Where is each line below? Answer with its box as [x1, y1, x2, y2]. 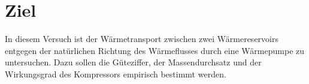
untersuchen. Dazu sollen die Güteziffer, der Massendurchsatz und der [5, 56, 262, 68]
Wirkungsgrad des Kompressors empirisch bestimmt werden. [5, 67, 226, 80]
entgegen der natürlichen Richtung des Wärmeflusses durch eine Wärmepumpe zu [5, 44, 305, 56]
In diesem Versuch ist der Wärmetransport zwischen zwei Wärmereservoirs [5, 32, 278, 45]
